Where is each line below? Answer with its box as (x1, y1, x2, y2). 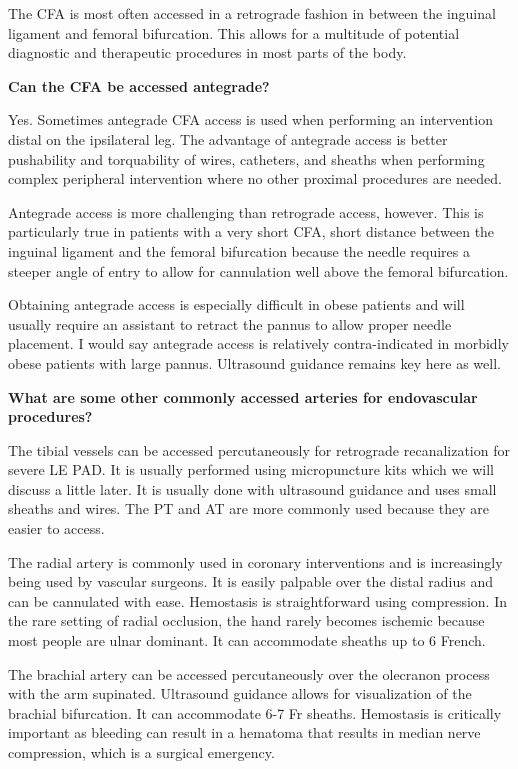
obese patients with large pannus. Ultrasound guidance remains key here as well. (8, 352, 501, 373)
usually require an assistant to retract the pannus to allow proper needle (8, 313, 452, 334)
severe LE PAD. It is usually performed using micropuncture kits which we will (8, 459, 494, 480)
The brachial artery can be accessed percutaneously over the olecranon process (8, 663, 490, 684)
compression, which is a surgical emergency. (8, 742, 275, 762)
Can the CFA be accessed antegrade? (8, 75, 270, 96)
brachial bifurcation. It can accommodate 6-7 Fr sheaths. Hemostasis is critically (8, 702, 502, 723)
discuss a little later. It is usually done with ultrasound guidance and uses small (8, 478, 497, 499)
